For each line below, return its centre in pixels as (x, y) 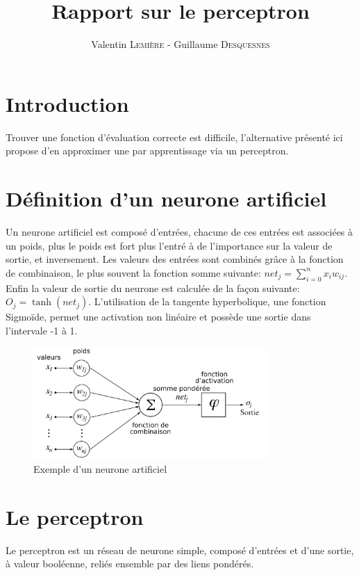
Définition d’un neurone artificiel (166, 199)
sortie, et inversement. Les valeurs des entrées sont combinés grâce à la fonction (175, 259)
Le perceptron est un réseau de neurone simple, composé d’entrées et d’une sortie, (180, 550)
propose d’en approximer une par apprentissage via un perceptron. (147, 151)
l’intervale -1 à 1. (42, 330)
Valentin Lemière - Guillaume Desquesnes (181, 44)
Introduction (67, 103)
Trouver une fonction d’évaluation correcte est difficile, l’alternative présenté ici (174, 137)
